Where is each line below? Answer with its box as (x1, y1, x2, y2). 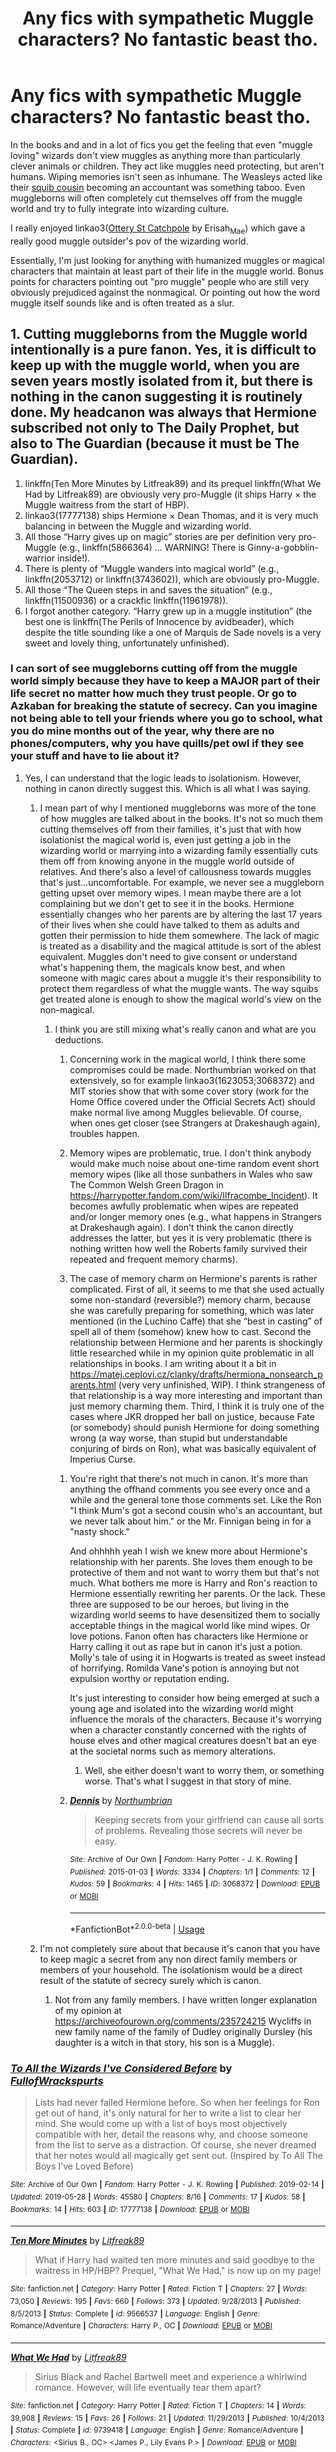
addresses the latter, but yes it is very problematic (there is (69, 1232, 312, 1244)
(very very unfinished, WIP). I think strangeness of (118, 1378, 326, 1391)
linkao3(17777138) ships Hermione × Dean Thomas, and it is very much (24, 509, 319, 521)
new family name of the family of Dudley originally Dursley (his (54, 2026, 313, 2038)
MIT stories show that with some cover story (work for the (69, 1085, 310, 1097)
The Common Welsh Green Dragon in (69, 1178, 224, 1191)
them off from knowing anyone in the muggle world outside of (39, 855, 295, 867)
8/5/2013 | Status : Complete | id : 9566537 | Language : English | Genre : (10, 2308, 261, 2319)
